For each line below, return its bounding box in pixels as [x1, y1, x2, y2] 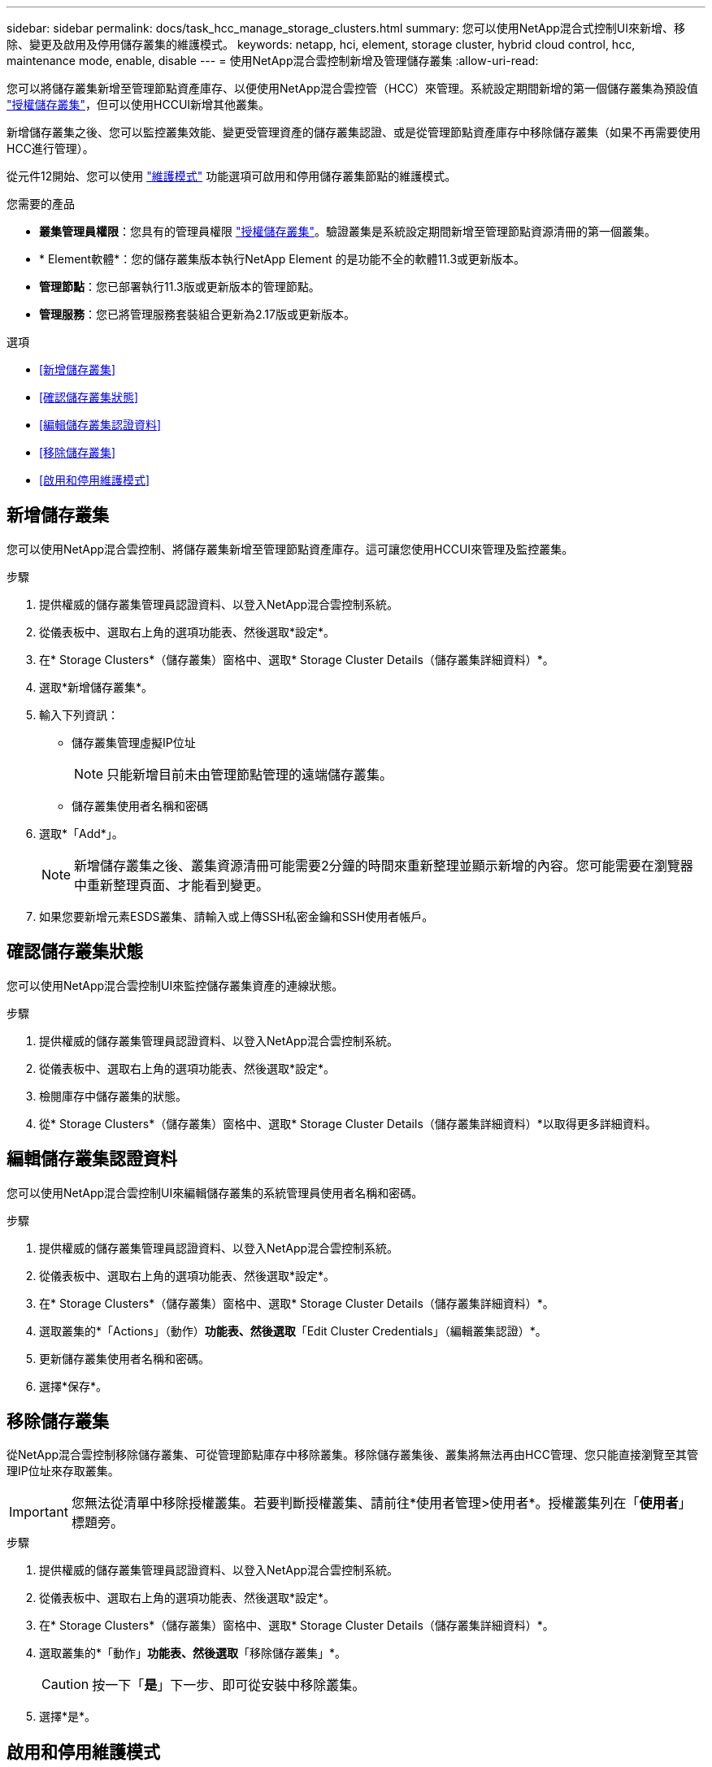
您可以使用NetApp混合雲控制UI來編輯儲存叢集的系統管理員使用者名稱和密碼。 [7, 1185, 423, 1200]
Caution [41, 1676, 89, 1693]
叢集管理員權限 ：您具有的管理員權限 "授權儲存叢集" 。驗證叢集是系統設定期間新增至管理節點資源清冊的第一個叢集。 [39, 224, 656, 238]
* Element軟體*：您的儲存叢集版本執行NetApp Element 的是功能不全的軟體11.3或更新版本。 [39, 252, 526, 266]
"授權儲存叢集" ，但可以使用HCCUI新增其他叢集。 [7, 98, 271, 111]
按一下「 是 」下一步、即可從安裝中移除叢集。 [92, 1677, 366, 1694]
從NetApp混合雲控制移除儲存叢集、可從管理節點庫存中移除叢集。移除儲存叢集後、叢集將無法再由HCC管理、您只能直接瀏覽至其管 [7, 1448, 698, 1462]
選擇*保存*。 [39, 1378, 108, 1393]
